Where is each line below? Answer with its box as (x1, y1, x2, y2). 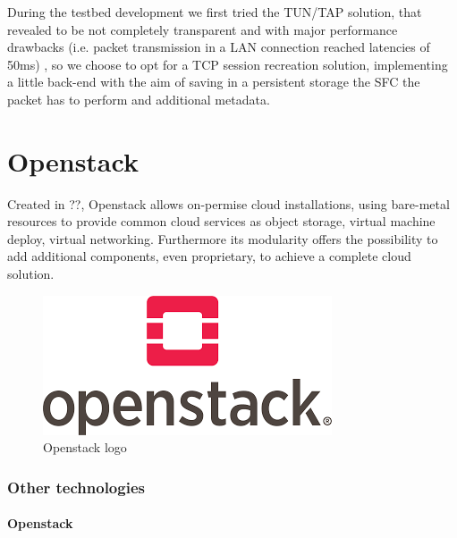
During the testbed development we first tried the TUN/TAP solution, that (7, 3, 422, 21)
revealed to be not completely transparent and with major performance (7, 20, 398, 38)
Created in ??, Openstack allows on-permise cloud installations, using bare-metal (7, 194, 450, 213)
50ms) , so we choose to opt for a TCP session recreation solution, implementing (7, 55, 448, 73)
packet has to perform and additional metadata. (7, 89, 270, 108)
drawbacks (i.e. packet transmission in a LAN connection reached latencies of (7, 38, 430, 56)
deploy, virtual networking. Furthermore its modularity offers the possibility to (7, 229, 438, 248)
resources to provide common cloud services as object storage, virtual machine (7, 212, 436, 231)
